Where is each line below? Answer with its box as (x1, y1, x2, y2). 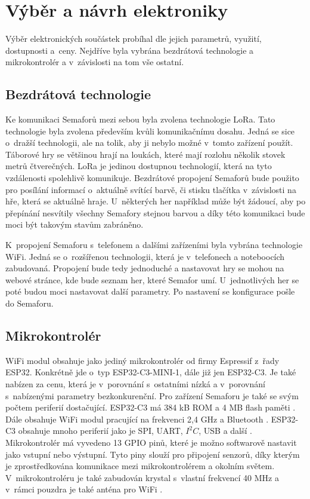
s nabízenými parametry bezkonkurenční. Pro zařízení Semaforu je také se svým (5, 389, 299, 402)
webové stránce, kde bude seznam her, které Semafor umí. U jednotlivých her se (5, 273, 299, 286)
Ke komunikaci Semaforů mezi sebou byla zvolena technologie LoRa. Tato (5, 113, 275, 125)
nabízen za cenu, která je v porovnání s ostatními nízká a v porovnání (5, 378, 265, 390)
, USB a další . (199, 424, 252, 437)
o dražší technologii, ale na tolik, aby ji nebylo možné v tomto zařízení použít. (5, 136, 293, 149)
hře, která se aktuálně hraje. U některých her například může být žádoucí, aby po (5, 195, 306, 207)
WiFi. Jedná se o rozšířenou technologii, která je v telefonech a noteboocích (5, 250, 285, 262)
